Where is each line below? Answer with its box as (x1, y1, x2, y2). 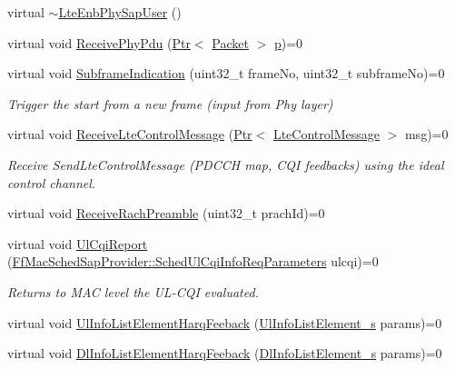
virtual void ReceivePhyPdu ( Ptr (7, 33, 191, 52)
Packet (212, 33, 249, 52)
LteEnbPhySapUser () (58, 3, 182, 21)
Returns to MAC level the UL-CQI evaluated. (7, 282, 259, 301)
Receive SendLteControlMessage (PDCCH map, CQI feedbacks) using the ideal (7, 155, 444, 174)
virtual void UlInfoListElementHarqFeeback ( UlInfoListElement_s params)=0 (7, 313, 442, 332)
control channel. (7, 173, 96, 192)
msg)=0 (404, 125, 449, 144)
